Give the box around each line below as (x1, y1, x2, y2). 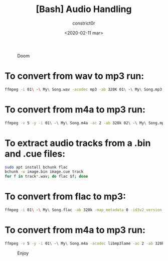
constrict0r (72, 20, 96, 26)
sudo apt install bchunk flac (5, 165, 68, 170)
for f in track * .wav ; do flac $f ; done (5, 174, 88, 179)
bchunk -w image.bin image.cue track (5, 169, 84, 174)
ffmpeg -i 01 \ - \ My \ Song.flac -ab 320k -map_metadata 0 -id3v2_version (5, 207, 162, 213)
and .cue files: (5, 148, 66, 159)
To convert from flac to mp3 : (5, 191, 126, 202)
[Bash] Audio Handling (36, 4, 132, 15)
